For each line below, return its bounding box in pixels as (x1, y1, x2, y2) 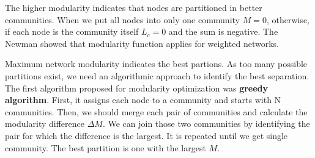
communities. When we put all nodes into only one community (5, 13, 240, 26)
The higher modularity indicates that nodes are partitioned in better (5, 1, 262, 13)
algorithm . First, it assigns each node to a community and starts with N (5, 93, 281, 106)
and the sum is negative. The (168, 25, 278, 38)
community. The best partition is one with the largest (5, 141, 206, 154)
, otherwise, (266, 13, 310, 26)
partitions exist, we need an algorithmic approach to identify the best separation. (5, 69, 309, 82)
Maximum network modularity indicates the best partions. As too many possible (5, 57, 308, 70)
